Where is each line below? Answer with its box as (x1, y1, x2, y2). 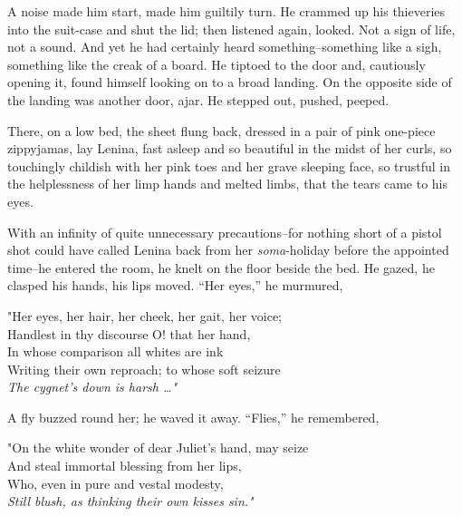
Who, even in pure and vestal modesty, (7, 473, 224, 492)
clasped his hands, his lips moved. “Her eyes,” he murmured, (7, 276, 343, 295)
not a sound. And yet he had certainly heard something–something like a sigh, (7, 37, 442, 56)
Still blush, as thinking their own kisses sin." (7, 492, 254, 511)
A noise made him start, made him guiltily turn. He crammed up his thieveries (7, 2, 446, 20)
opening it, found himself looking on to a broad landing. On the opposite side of (7, 73, 452, 92)
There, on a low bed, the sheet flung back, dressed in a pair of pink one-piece (7, 121, 436, 140)
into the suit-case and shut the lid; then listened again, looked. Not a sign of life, (7, 19, 456, 38)
